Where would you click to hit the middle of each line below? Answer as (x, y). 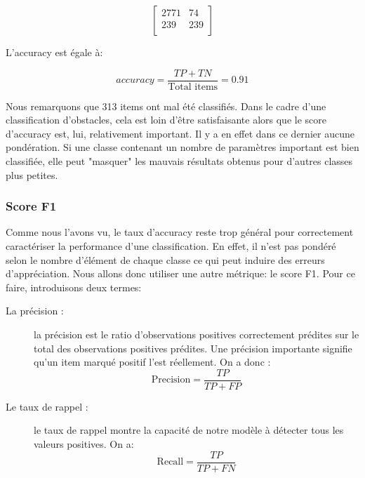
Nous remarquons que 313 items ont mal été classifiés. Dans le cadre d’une (166, 106)
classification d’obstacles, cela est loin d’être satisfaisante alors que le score (166, 120)
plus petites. (32, 174)
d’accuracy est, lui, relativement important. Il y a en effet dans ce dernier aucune (180, 133)
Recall (170, 462)
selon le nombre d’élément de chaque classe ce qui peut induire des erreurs (165, 259)
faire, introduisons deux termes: (74, 287)
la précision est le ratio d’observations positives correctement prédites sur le (197, 334)
